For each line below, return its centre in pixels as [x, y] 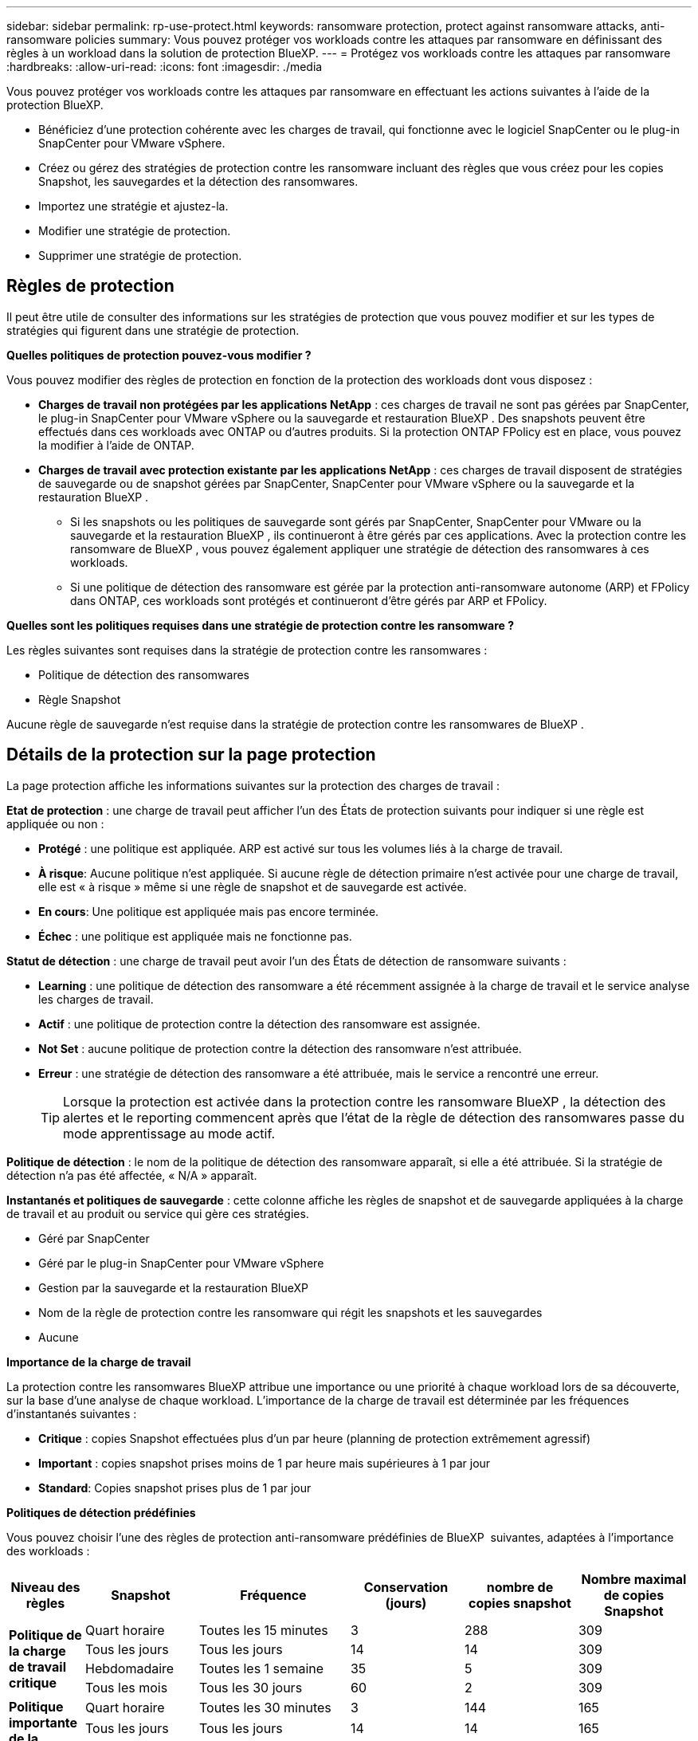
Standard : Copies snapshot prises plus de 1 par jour [175, 1488]
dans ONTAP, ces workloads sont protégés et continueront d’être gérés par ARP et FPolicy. [309, 600]
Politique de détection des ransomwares [144, 674]
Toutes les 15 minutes [263, 1630]
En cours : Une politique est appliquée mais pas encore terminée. [209, 911]
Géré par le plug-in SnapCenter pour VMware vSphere [181, 1263]
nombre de [520, 1587]
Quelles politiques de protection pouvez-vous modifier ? [159, 355]
